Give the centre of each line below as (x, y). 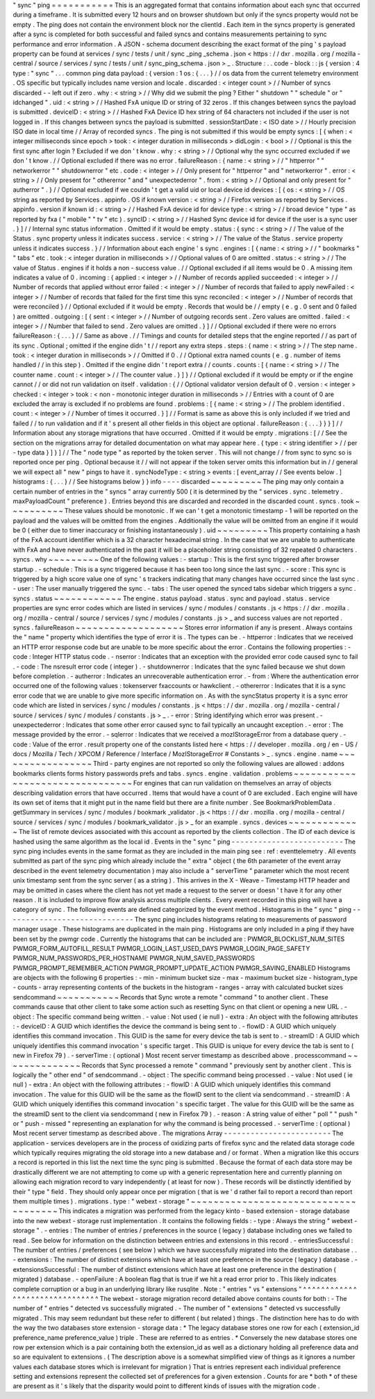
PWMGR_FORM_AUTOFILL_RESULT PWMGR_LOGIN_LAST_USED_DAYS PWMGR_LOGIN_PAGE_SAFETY (161, 948)
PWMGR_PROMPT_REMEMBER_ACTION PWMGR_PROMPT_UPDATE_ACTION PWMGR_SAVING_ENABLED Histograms (182, 968)
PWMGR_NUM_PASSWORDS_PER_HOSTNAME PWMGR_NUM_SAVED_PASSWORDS (134, 958)
